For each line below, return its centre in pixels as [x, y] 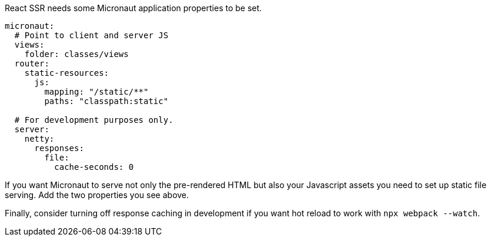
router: [32, 63]
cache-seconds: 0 [94, 167]
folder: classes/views [76, 54]
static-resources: [67, 73]
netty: [39, 139]
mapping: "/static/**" [96, 92]
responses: [59, 148]
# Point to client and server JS [91, 35]
